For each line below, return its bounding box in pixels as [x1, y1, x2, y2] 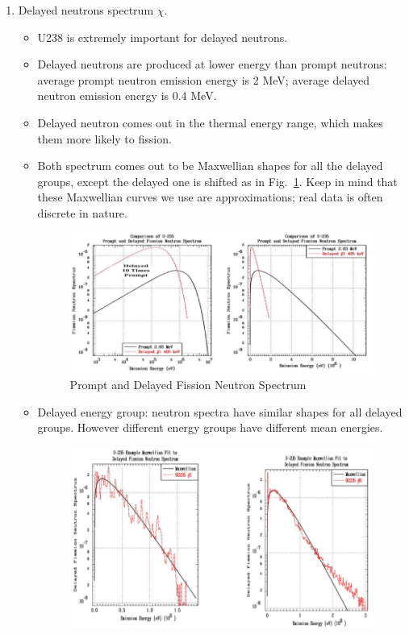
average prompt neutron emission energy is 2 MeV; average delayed [37, 71, 370, 88]
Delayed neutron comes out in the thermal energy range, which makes [37, 114, 383, 131]
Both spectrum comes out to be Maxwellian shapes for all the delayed [37, 157, 383, 174]
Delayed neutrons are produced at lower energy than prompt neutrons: [37, 56, 387, 73]
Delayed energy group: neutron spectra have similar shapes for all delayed [37, 403, 403, 420]
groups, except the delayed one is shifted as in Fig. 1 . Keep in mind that [37, 172, 398, 189]
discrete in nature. [37, 204, 127, 221]
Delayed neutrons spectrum [18, 2, 154, 18]
